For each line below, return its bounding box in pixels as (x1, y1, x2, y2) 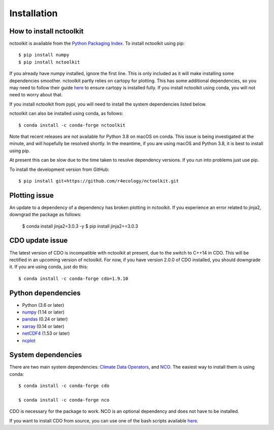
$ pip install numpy (18, 52, 70, 58)
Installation (9, 8, 58, 19)
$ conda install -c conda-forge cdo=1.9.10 (18, 275, 128, 281)
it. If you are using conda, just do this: (9, 264, 88, 270)
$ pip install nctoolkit (18, 59, 80, 65)
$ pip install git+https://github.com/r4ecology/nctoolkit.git (18, 178, 179, 184)
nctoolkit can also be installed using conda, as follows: (9, 111, 124, 117)
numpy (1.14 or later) (22, 309, 65, 315)
